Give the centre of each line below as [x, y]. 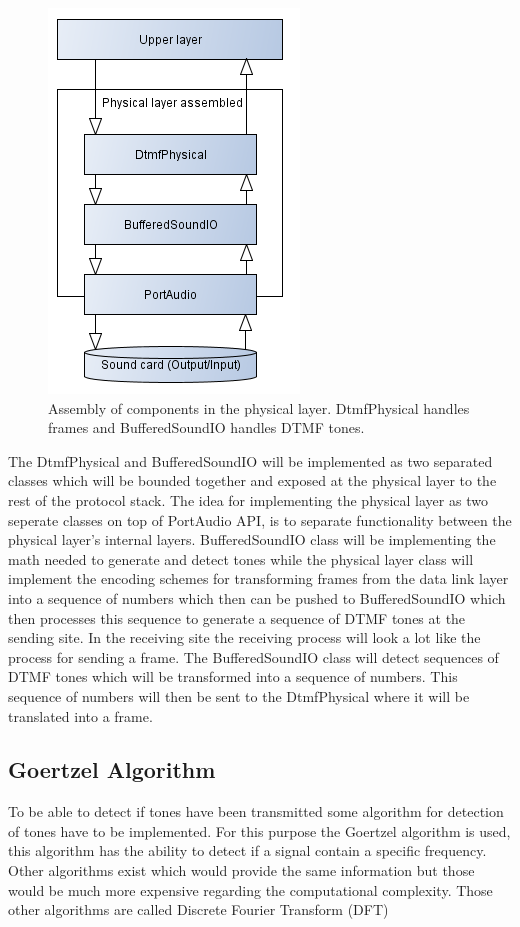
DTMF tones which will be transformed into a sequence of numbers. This [233, 676]
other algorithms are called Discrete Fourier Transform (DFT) [198, 909]
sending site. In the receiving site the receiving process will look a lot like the [244, 637]
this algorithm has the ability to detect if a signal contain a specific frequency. [247, 850]
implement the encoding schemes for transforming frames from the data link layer [258, 578]
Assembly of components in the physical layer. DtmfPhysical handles [259, 407]
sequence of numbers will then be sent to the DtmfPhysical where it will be [239, 695]
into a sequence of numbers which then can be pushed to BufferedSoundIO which [257, 597]
